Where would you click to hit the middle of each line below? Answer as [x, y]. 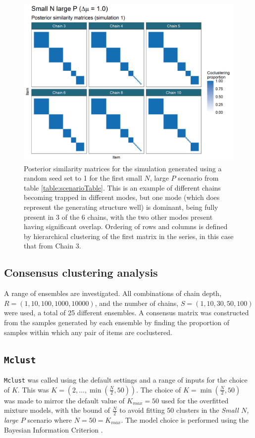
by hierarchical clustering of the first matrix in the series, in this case [129, 236]
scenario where [50, 419]
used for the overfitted [195, 400]
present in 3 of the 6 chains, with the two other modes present [118, 217]
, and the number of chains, [137, 303]
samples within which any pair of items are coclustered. [88, 332]
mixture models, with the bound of [57, 410]
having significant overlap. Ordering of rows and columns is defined [126, 226]
